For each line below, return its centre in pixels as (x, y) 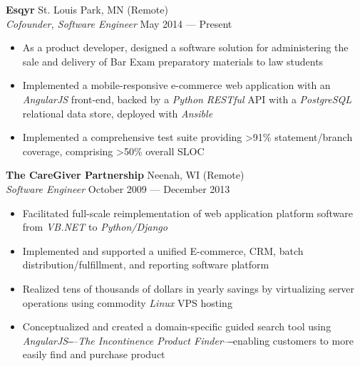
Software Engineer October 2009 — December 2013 (118, 188)
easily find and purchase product (94, 354)
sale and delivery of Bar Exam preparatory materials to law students (173, 61)
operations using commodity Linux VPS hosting (127, 302)
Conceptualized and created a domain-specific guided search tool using (177, 326)
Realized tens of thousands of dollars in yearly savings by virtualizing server (189, 288)
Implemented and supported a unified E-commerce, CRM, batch (163, 250)
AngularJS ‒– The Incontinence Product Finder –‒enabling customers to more (188, 340)
